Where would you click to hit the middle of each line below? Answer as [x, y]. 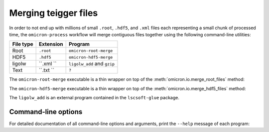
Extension [51, 44]
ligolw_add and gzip [92, 64]
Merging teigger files [54, 13]
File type [23, 44]
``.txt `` [47, 70]
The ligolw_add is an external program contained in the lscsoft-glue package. [94, 98]
